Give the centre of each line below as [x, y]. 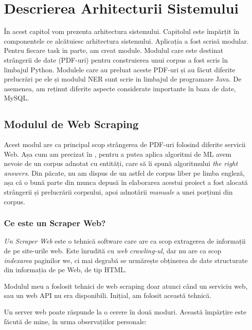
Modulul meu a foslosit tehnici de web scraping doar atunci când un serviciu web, [126, 286]
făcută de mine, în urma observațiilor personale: [75, 321]
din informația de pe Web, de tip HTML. [65, 270]
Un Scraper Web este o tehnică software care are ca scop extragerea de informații [125, 241]
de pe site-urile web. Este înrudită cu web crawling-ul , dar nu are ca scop [113, 251]
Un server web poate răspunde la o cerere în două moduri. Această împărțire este [125, 312]
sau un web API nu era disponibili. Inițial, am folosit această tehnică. [108, 295]
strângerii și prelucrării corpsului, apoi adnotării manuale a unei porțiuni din [118, 192]
